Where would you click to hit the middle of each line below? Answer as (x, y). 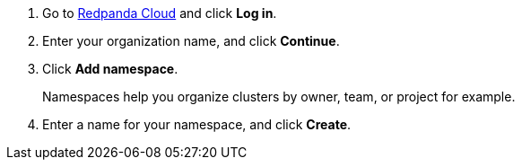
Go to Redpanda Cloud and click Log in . (160, 13)
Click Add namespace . (110, 69)
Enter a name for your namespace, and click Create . (197, 124)
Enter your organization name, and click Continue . (191, 41)
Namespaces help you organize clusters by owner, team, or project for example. (279, 97)
